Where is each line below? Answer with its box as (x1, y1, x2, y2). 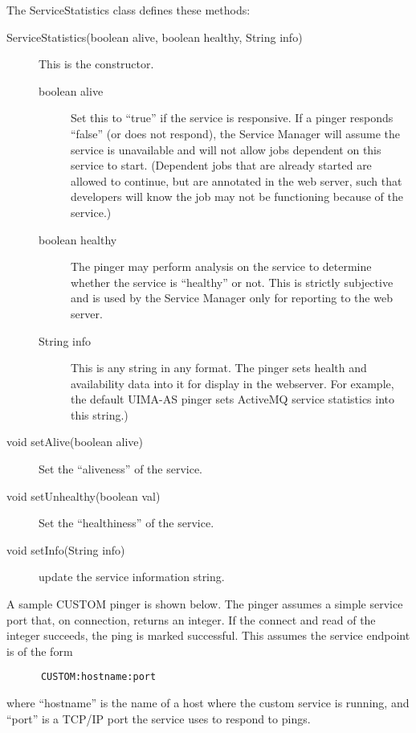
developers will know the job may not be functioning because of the (71, 188, 403, 205)
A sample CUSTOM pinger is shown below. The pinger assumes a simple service (6, 596, 403, 612)
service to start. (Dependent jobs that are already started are (71, 157, 372, 174)
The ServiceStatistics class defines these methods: (6, 2, 251, 18)
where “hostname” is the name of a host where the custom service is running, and (6, 694, 410, 711)
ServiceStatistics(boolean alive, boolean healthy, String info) (6, 28, 303, 45)
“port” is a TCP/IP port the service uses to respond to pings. (6, 710, 311, 727)
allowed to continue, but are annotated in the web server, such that (71, 172, 402, 189)
